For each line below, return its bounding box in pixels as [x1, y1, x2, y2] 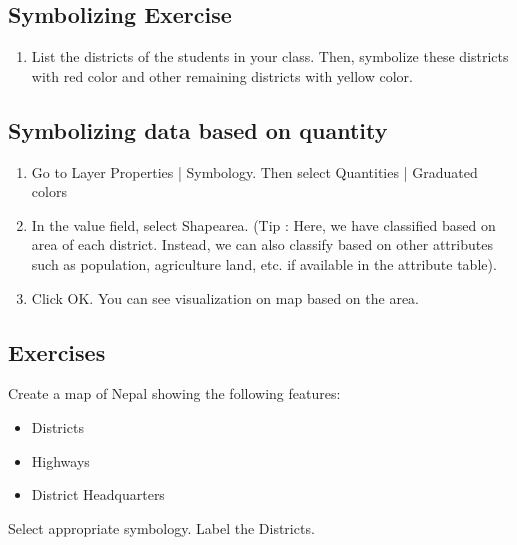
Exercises [8, 336, 106, 367]
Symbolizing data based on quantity [8, 114, 388, 145]
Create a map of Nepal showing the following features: [8, 383, 341, 404]
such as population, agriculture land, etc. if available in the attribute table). [31, 253, 497, 274]
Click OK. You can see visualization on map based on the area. [31, 287, 419, 308]
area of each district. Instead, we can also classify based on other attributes [31, 234, 493, 255]
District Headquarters [31, 484, 165, 505]
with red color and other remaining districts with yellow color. [31, 65, 413, 86]
